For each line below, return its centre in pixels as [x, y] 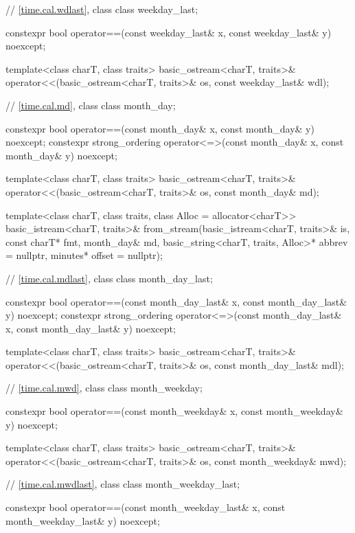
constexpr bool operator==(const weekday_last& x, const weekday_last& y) [169, 32]
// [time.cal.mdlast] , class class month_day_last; [109, 278]
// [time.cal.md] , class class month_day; [91, 105]
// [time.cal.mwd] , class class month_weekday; [104, 388]
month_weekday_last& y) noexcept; [83, 520]
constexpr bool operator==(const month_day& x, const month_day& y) [160, 128]
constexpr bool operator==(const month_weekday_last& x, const [146, 507]
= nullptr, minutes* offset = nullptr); [84, 255]
